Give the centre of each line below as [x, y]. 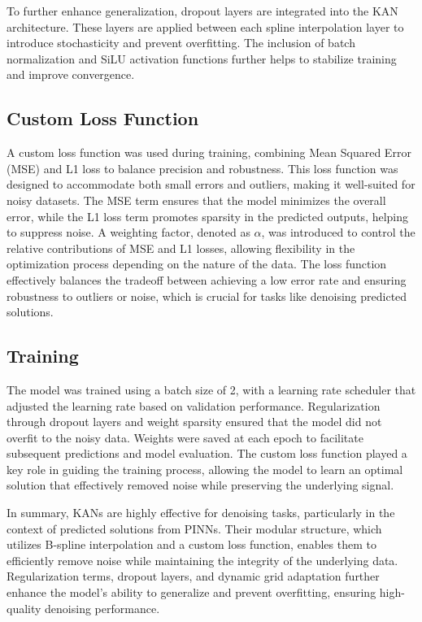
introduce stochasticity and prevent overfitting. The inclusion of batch [181, 43]
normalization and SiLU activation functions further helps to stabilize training [202, 58]
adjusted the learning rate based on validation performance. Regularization [194, 405]
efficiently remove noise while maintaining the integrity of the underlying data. [202, 560]
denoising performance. [102, 608]
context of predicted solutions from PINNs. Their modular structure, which [194, 528]
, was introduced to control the [338, 232]
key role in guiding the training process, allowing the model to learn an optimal [205, 469]
